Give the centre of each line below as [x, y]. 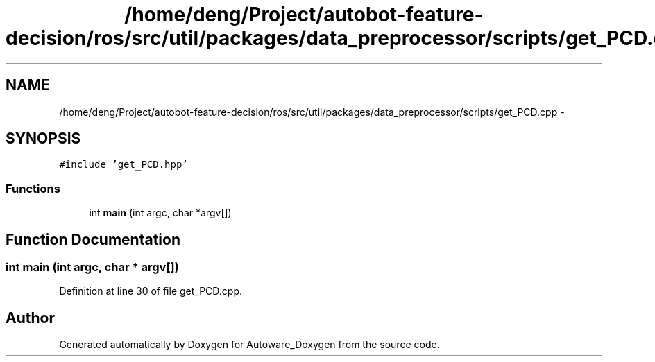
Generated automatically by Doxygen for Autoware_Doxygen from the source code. [249, 345]
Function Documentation [93, 239]
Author [30, 318]
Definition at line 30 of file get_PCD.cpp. [151, 291]
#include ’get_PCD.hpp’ [124, 165]
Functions [33, 188]
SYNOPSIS [43, 139]
